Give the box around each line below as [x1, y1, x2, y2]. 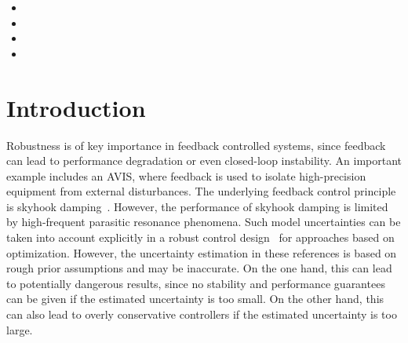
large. [6, 321, 33, 338]
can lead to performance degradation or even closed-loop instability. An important [6, 152, 402, 169]
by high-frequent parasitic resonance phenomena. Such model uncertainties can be [6, 213, 401, 230]
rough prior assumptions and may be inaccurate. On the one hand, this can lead [6, 260, 392, 276]
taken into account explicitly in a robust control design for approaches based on [6, 229, 395, 246]
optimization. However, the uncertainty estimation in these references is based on [6, 244, 397, 261]
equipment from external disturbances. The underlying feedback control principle [6, 183, 396, 199]
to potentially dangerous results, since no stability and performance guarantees [6, 275, 385, 291]
